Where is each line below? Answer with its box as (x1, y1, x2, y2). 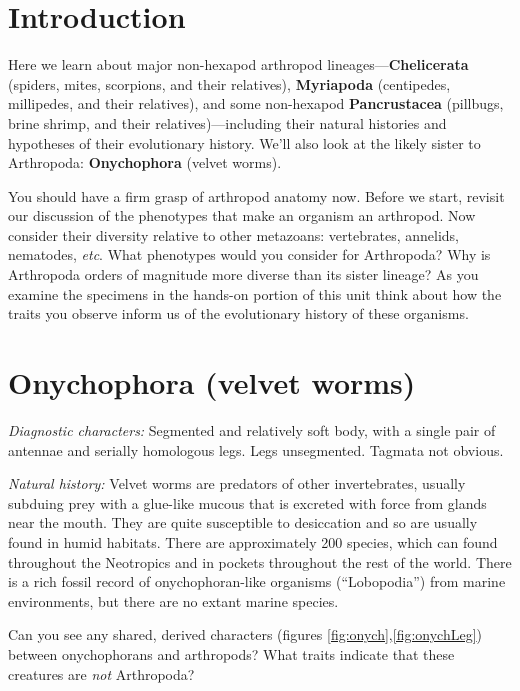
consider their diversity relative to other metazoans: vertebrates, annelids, (8, 224, 459, 245)
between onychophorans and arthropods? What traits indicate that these (8, 643, 455, 664)
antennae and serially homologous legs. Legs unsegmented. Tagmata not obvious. (8, 439, 504, 460)
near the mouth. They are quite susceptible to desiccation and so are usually (8, 512, 478, 533)
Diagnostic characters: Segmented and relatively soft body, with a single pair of (8, 419, 496, 440)
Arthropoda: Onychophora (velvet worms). (8, 152, 282, 173)
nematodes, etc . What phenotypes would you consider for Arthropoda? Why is (8, 244, 491, 265)
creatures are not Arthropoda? (8, 663, 195, 684)
